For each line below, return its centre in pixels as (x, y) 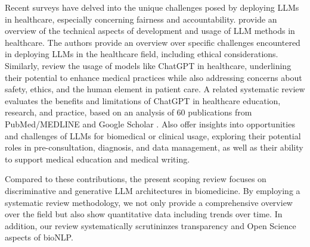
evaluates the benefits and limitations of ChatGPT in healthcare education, (143, 100)
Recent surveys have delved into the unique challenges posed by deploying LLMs (152, 7)
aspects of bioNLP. (39, 237)
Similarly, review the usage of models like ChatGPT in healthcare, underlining (148, 65)
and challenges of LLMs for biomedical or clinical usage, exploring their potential (153, 135)
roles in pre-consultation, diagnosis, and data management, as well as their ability (154, 147)
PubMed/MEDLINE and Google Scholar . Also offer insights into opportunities (150, 124)
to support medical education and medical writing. (97, 159)
